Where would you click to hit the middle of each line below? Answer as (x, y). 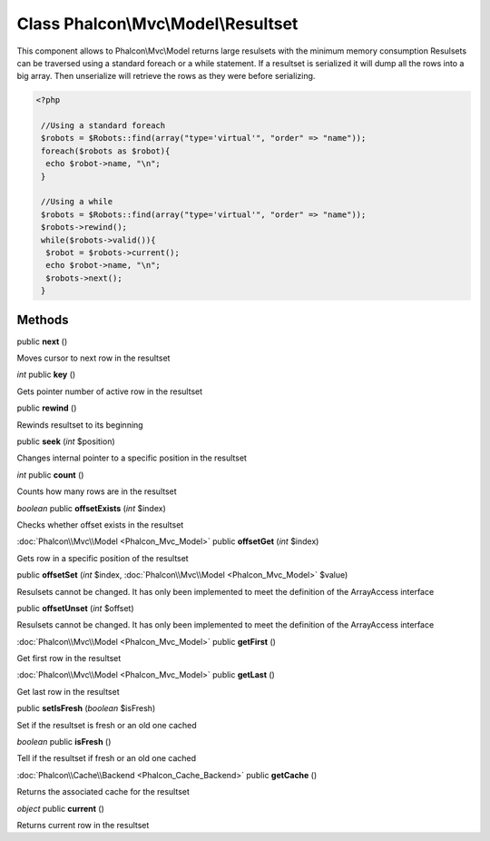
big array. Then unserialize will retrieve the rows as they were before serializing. (166, 76)
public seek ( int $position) (66, 441)
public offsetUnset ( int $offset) (76, 608)
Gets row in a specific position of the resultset (103, 558)
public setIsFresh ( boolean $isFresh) (86, 708)
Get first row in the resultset (69, 658)
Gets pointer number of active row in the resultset (110, 391)
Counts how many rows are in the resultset (97, 491)
